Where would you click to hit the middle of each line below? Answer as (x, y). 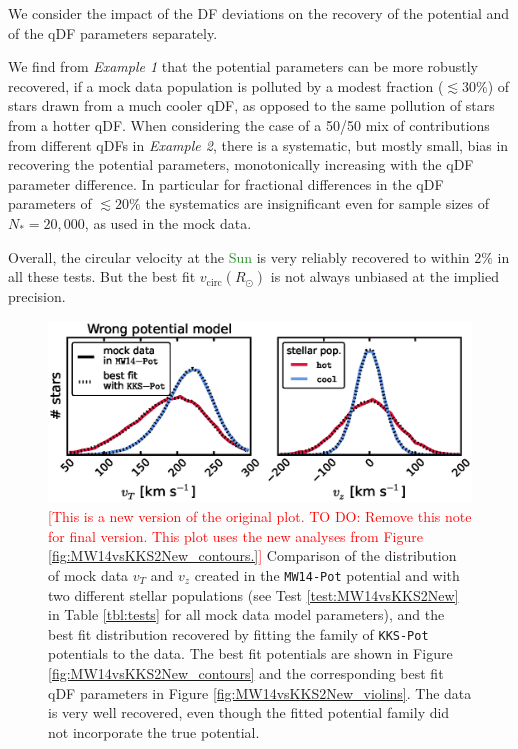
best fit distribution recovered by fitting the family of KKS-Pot (238, 633)
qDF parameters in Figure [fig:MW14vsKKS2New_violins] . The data (260, 692)
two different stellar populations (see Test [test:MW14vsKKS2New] (253, 594)
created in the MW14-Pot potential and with (327, 574)
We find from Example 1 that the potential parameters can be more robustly (243, 66)
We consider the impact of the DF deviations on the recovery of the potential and (259, 13)
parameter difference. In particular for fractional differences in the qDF (226, 183)
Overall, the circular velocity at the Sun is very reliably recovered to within (239, 256)
